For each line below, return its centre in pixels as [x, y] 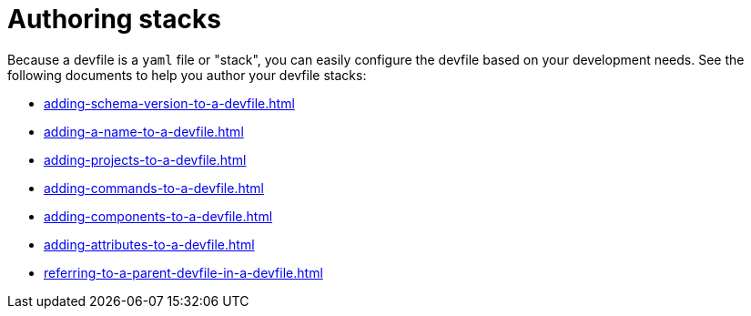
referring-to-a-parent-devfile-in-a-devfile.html [183, 272]
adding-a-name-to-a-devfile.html [144, 131]
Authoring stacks [114, 19]
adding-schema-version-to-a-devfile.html [169, 103]
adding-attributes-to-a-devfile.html [149, 244]
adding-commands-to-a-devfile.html [154, 188]
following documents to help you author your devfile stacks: [187, 75]
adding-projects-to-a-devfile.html [145, 159]
